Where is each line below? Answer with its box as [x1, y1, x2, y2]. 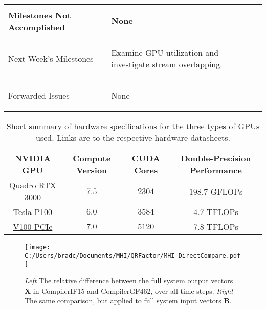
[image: [25, 244, 51, 251]
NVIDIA [14, 152, 51, 164]
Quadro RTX [9, 179, 56, 191]
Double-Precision [181, 152, 251, 164]
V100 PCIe [13, 221, 53, 232]
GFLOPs [210, 185, 243, 197]
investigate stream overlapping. [111, 58, 223, 70]
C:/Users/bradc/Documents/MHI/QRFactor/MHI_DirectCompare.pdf [25, 252, 241, 259]
